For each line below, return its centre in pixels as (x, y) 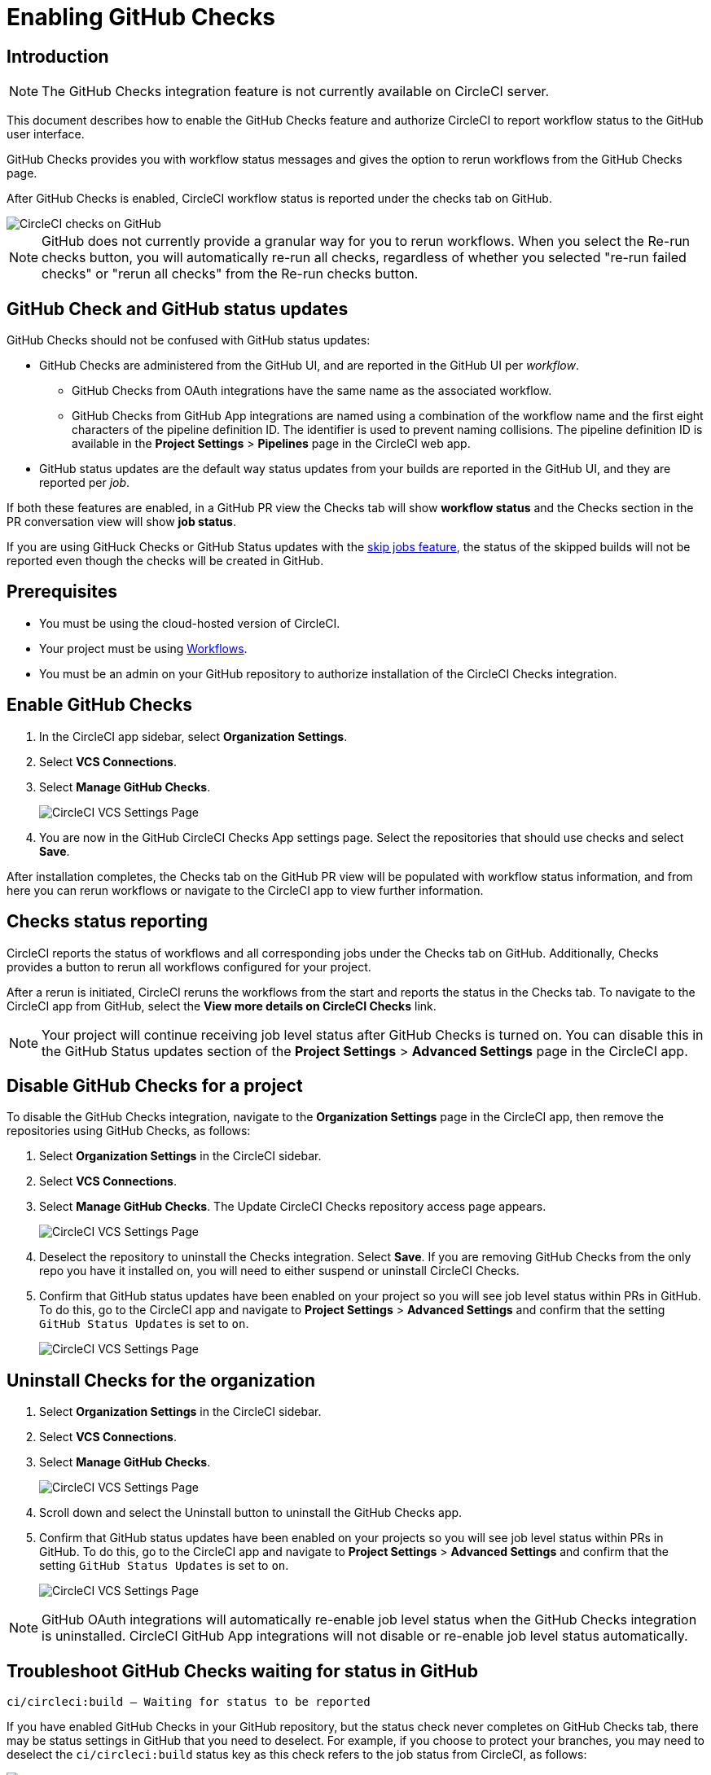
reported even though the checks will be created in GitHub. (165, 561)
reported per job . (85, 483)
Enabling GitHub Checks (141, 17)
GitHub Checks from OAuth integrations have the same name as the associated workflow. (312, 391)
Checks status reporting (107, 922)
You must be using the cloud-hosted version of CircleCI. (190, 623)
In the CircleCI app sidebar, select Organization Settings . (193, 736)
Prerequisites (62, 592)
